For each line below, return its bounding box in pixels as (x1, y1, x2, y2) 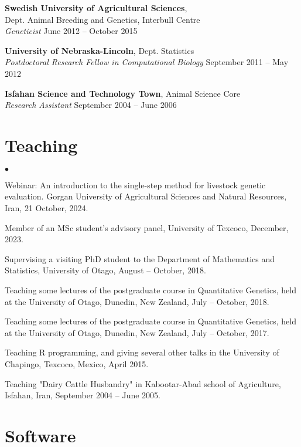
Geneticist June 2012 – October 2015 (5, 25, 138, 37)
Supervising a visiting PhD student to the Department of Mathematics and (5, 252, 275, 265)
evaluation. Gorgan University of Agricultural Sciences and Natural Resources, (5, 190, 287, 202)
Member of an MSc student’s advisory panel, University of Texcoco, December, (5, 221, 289, 233)
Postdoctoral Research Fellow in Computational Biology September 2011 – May (5, 56, 289, 68)
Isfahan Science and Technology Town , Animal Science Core (5, 87, 241, 99)
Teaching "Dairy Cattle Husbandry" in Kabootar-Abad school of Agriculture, (5, 377, 281, 390)
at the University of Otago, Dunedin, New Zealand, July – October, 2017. (5, 326, 269, 338)
